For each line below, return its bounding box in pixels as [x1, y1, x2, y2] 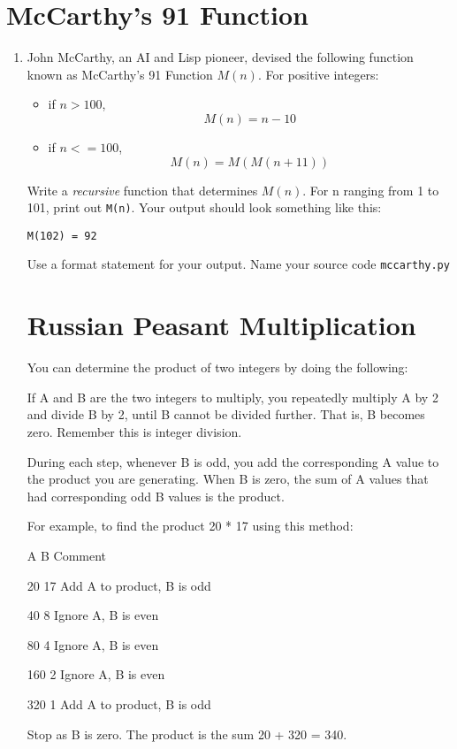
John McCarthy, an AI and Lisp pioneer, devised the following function [27, 48, 414, 66]
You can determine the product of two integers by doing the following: [27, 358, 408, 377]
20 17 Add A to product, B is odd [27, 576, 211, 594]
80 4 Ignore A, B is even [27, 635, 159, 653]
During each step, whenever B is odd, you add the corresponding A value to [27, 452, 439, 470]
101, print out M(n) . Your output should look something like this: [27, 198, 382, 217]
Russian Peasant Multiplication [27, 307, 416, 343]
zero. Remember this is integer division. [27, 422, 242, 440]
